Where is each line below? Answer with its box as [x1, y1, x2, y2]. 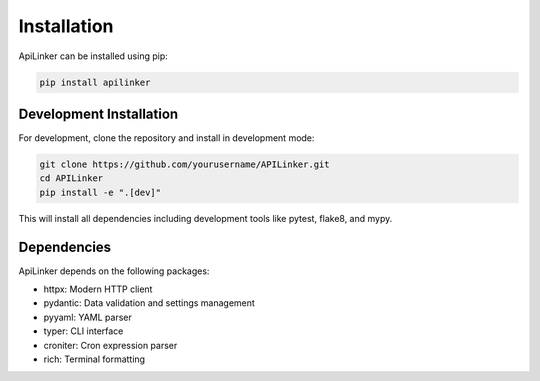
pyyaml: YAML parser [43, 311, 132, 323]
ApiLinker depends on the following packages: [18, 265, 210, 277]
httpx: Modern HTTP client [43, 283, 153, 295]
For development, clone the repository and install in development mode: [18, 132, 315, 144]
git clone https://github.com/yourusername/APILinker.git [39, 159, 330, 170]
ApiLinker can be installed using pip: [18, 50, 169, 62]
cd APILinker [39, 173, 104, 184]
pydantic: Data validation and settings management [43, 297, 255, 309]
